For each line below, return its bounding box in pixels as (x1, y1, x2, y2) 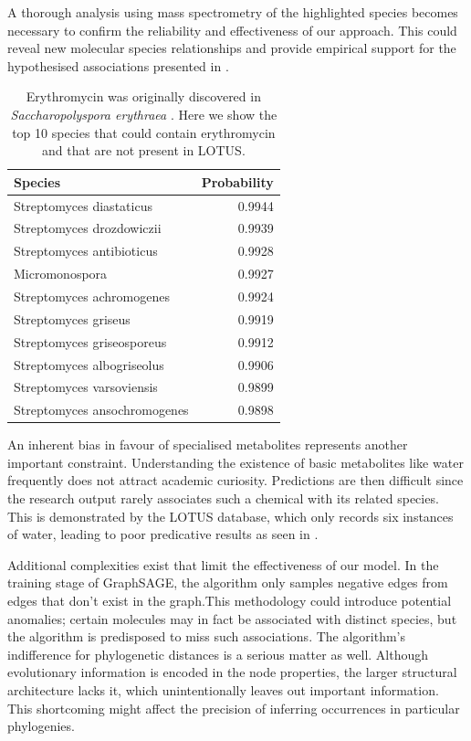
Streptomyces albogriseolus (14, 355, 164, 374)
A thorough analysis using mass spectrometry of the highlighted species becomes (7, 3, 458, 21)
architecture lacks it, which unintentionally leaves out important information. (7, 681, 439, 699)
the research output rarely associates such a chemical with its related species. (7, 489, 439, 508)
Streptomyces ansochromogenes (14, 400, 189, 419)
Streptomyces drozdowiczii (14, 218, 162, 238)
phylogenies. (7, 716, 75, 736)
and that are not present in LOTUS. (41, 141, 246, 160)
